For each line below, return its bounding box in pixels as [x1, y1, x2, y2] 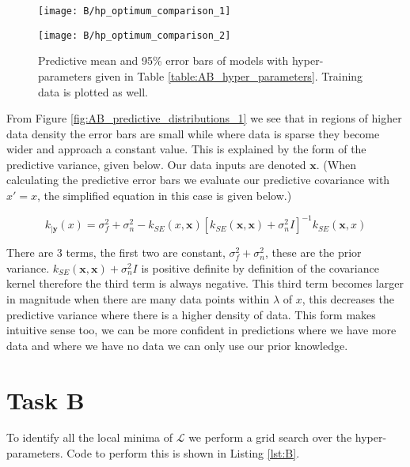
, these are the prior [265, 244, 362, 261]
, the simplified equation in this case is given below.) [37, 187, 292, 204]
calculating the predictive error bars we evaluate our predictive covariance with [6, 171, 390, 188]
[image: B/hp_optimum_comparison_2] [38, 29, 231, 41]
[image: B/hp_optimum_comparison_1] [38, 6, 231, 17]
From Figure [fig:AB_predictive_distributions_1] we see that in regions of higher [6, 110, 402, 126]
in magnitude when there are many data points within [6, 290, 270, 307]
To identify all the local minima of [6, 429, 173, 446]
